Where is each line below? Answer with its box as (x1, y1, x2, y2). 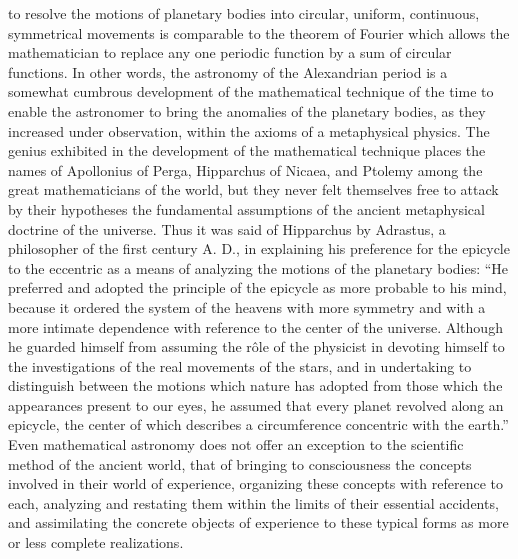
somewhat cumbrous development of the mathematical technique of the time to (8, 81, 494, 102)
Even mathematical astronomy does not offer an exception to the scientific (8, 434, 464, 455)
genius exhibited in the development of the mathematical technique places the (8, 140, 486, 161)
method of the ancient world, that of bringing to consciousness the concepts (8, 453, 472, 474)
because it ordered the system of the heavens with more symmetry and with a (8, 296, 486, 317)
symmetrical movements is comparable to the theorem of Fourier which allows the (8, 22, 510, 43)
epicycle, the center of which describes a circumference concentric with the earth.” (8, 414, 509, 435)
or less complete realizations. (8, 532, 184, 553)
